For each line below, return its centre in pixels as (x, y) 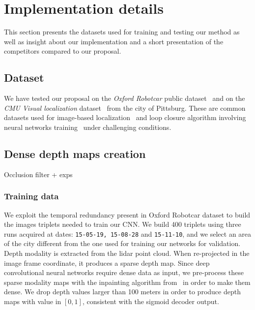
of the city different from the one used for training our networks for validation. (122, 243)
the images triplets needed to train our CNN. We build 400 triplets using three (123, 224)
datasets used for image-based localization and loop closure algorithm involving (125, 117)
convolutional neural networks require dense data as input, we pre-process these (124, 272)
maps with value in (33, 301)
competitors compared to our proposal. (63, 51)
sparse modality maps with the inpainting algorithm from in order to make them (127, 282)
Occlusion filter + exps (38, 174)
